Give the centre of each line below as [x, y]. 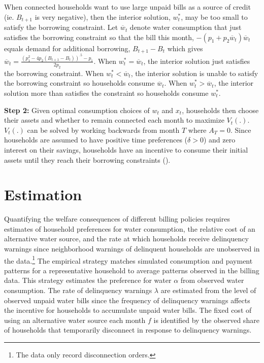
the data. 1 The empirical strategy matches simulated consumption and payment [128, 260]
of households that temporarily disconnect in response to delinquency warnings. [128, 330]
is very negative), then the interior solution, [103, 16]
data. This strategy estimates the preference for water [88, 280]
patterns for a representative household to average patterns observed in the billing [132, 270]
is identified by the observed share [206, 320]
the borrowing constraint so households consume [79, 83]
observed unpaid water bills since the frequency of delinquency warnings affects [127, 300]
